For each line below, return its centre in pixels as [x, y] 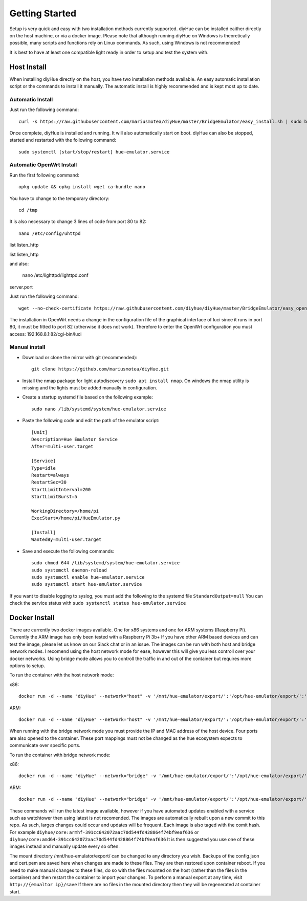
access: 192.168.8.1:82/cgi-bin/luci [46, 334]
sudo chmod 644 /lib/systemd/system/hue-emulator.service [106, 563]
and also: [19, 263]
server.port [21, 287]
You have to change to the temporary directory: [59, 198]
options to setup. [27, 666]
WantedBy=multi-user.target [67, 540]
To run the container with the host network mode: [62, 675]
